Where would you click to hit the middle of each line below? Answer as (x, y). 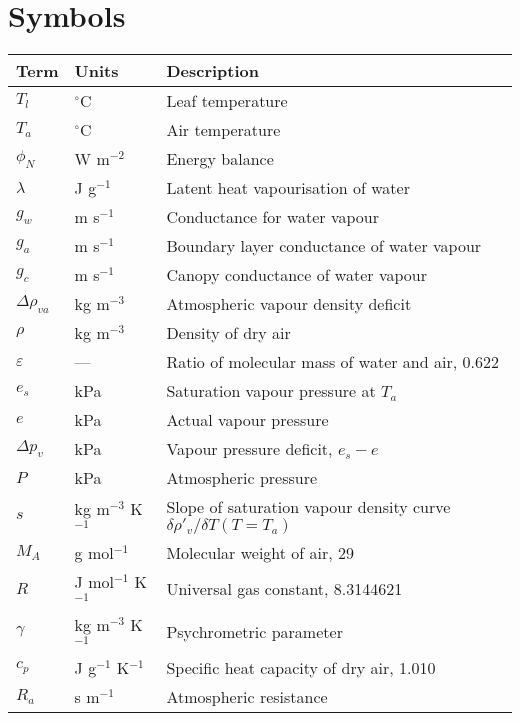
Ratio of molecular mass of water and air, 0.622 (332, 362)
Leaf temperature (227, 101)
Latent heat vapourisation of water (288, 188)
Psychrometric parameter (254, 631)
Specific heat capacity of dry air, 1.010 (301, 667)
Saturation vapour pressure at (271, 391)
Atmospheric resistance (247, 696)
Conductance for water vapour (273, 217)
